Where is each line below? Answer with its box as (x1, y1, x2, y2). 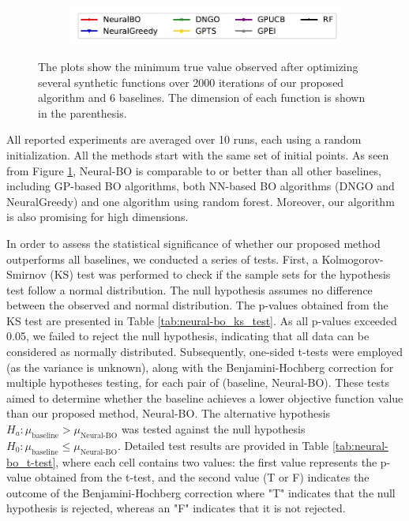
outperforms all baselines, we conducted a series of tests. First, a (6, 250, 318, 267)
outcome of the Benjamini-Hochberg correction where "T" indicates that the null (6, 484, 396, 500)
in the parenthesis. (38, 104, 127, 121)
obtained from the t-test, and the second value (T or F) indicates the (35, 469, 370, 485)
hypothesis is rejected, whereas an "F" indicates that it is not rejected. (6, 500, 346, 516)
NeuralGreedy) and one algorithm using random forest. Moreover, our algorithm (6, 193, 395, 209)
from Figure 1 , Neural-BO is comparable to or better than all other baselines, (6, 162, 381, 178)
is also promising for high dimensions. (6, 208, 189, 225)
